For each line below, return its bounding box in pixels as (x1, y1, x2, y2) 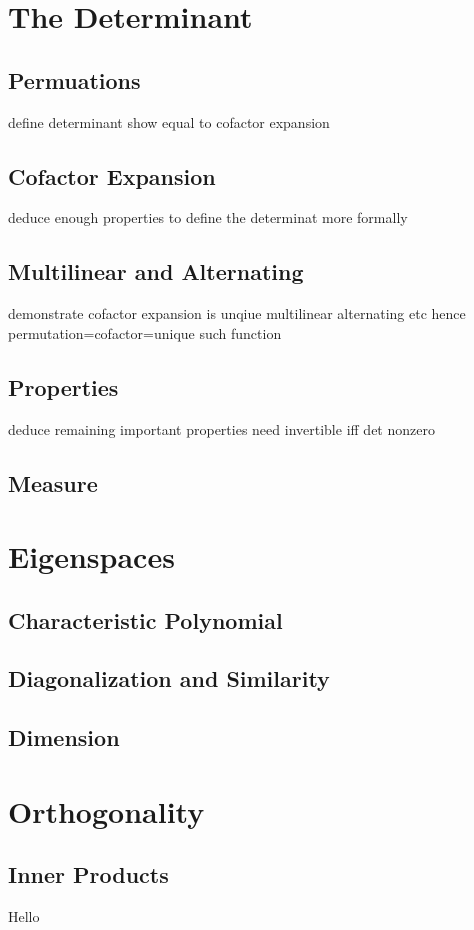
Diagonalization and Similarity (8, 663, 330, 694)
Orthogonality (8, 790, 205, 831)
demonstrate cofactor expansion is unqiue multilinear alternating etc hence (8, 303, 466, 324)
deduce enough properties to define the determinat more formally (8, 207, 408, 228)
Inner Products (8, 859, 169, 890)
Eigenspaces (8, 536, 175, 577)
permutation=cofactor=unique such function (8, 322, 282, 343)
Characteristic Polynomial (8, 604, 283, 635)
